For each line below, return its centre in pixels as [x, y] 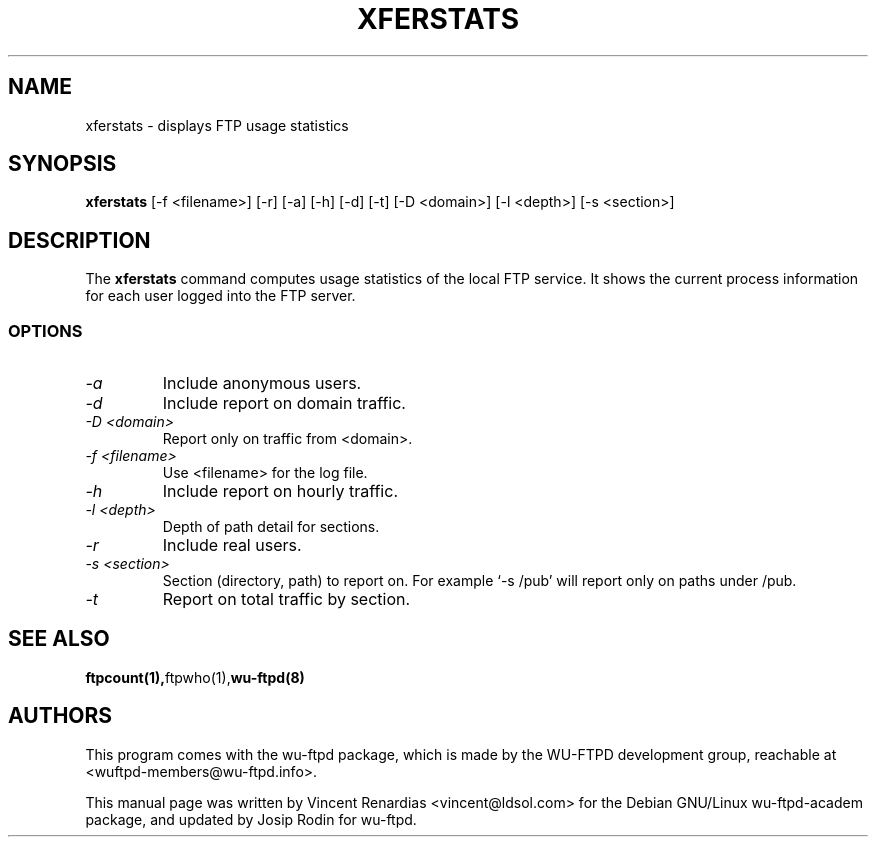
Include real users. [232, 545]
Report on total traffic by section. [286, 599]
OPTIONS [45, 330]
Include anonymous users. [262, 383]
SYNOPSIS [62, 164]
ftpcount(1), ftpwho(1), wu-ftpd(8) [195, 677]
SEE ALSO [59, 639]
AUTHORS [60, 716]
